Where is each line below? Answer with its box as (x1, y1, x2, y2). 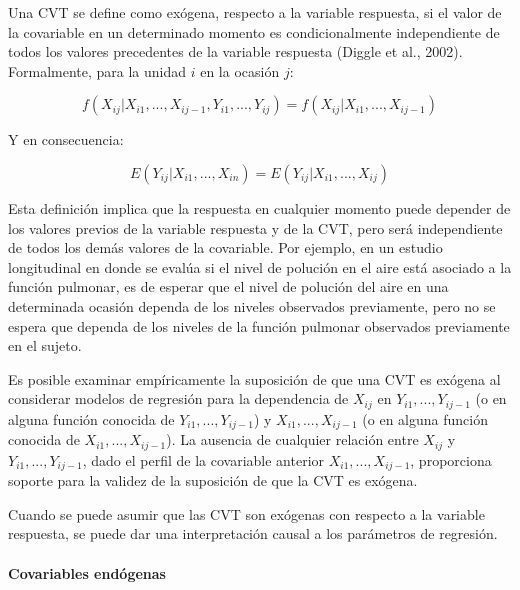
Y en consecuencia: (8, 129, 124, 150)
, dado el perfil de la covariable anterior (82, 449, 325, 470)
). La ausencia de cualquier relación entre (166, 429, 419, 450)
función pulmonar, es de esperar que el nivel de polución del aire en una (8, 276, 449, 297)
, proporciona (410, 449, 492, 470)
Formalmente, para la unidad (8, 60, 187, 81)
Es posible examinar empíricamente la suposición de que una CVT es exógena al (8, 368, 501, 389)
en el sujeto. (8, 335, 82, 356)
